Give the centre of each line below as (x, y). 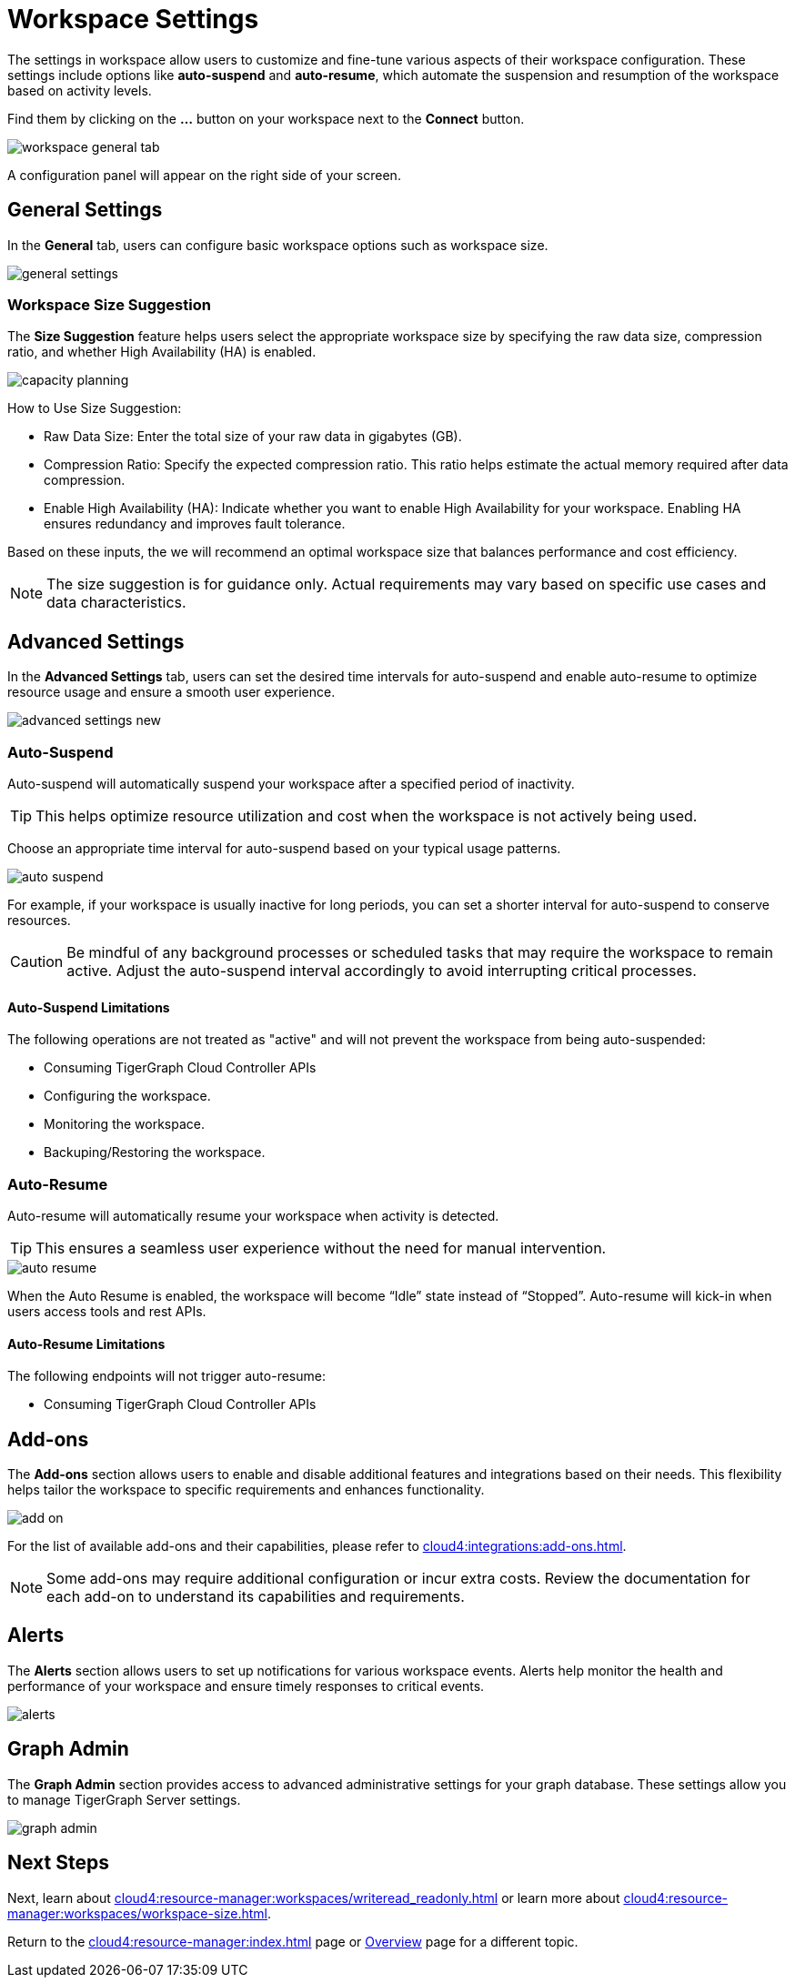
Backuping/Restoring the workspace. (155, 1153)
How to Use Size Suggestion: (95, 408)
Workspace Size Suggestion (109, 304)
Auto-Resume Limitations (86, 1344)
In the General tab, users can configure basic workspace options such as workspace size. (278, 245)
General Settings (85, 210)
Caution (37, 961)
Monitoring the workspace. (125, 1124)
